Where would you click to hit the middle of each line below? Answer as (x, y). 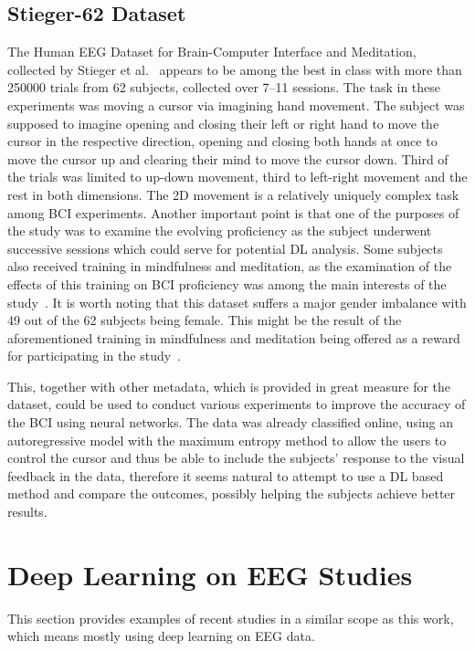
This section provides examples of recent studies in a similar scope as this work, (231, 618)
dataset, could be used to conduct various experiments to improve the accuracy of (237, 404)
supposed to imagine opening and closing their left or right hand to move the (223, 123)
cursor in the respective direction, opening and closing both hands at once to (222, 141)
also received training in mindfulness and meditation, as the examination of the (230, 266)
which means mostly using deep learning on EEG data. (161, 636)
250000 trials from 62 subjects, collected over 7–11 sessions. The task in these (224, 87)
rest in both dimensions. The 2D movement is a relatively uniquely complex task (233, 194)
